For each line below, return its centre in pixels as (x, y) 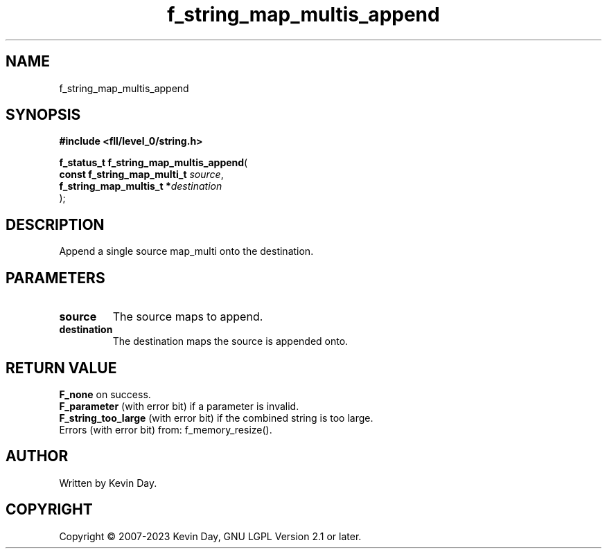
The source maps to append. (188, 317)
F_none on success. (105, 394)
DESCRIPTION (55, 224)
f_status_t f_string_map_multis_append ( (153, 163)
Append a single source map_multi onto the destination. (186, 251)
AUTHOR (37, 456)
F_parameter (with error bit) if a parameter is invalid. (179, 406)
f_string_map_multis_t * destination (141, 186)
